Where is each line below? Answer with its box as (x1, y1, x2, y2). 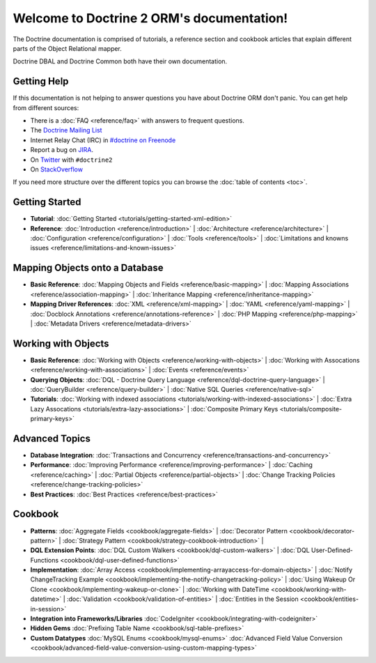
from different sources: (13, 103, 79, 112)
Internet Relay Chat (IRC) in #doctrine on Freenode (30, 136, 176, 144)
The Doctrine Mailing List (30, 126, 102, 135)
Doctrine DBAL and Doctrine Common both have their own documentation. (13, 57, 228, 66)
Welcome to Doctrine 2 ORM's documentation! (13, 10, 288, 26)
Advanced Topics (13, 432, 91, 444)
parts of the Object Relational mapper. (13, 44, 122, 52)
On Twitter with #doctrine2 (30, 155, 113, 164)
